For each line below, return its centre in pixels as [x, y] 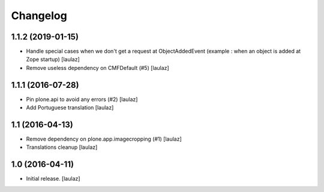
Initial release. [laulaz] [53, 179]
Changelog [39, 16]
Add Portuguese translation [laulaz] [70, 108]
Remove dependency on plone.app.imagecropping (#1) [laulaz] [104, 139]
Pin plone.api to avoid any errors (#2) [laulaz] [82, 99]
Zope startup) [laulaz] [53, 59]
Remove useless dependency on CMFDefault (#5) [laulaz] [97, 68]
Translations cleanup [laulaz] [62, 147]
